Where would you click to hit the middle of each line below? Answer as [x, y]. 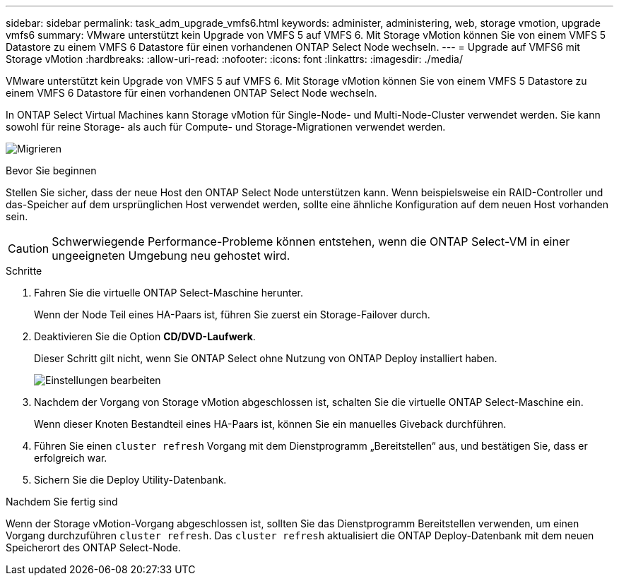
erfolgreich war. [71, 458]
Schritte [24, 271]
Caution [29, 248]
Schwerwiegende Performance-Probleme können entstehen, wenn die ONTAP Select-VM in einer [311, 241]
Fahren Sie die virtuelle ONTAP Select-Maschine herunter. [169, 293]
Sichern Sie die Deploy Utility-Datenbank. [130, 480]
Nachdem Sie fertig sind [62, 502]
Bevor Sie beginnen [51, 170]
